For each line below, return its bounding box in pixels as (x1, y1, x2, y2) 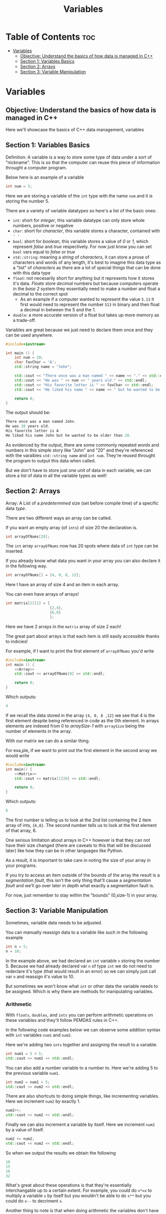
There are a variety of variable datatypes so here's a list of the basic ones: (5, 207, 157, 213)
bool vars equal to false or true (12, 249, 75, 254)
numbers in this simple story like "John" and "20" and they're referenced (5, 447, 153, 453)
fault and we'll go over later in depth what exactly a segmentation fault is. (5, 883, 155, 889)
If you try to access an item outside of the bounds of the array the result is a (5, 872, 160, 878)
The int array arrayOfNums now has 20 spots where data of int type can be (5, 543, 159, 549)
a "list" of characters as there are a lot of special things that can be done (12, 264, 161, 270)
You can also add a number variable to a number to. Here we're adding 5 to (5, 1064, 158, 1070)
